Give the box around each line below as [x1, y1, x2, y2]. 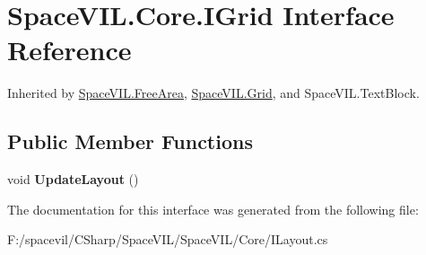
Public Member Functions [7, 127, 253, 155]
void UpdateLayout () [7, 170, 139, 189]
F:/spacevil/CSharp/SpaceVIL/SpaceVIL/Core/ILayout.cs [7, 230, 328, 249]
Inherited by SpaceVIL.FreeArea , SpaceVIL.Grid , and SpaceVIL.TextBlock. [7, 84, 420, 102]
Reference [7, 31, 132, 68]
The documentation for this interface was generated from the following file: [7, 199, 419, 218]
